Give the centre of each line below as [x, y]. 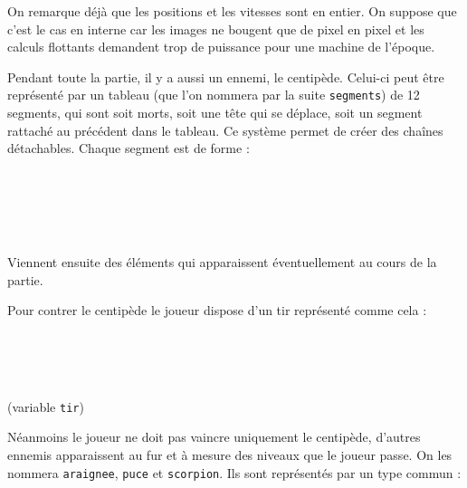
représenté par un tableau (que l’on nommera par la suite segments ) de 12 [214, 95]
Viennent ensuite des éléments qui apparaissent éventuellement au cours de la [222, 262]
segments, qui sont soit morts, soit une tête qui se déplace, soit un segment [215, 113]
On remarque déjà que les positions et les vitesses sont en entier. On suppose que [232, 11]
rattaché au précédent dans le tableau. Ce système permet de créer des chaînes [225, 130]
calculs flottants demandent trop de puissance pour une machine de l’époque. [221, 47]
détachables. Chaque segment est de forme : [129, 148]
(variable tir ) [46, 406]
